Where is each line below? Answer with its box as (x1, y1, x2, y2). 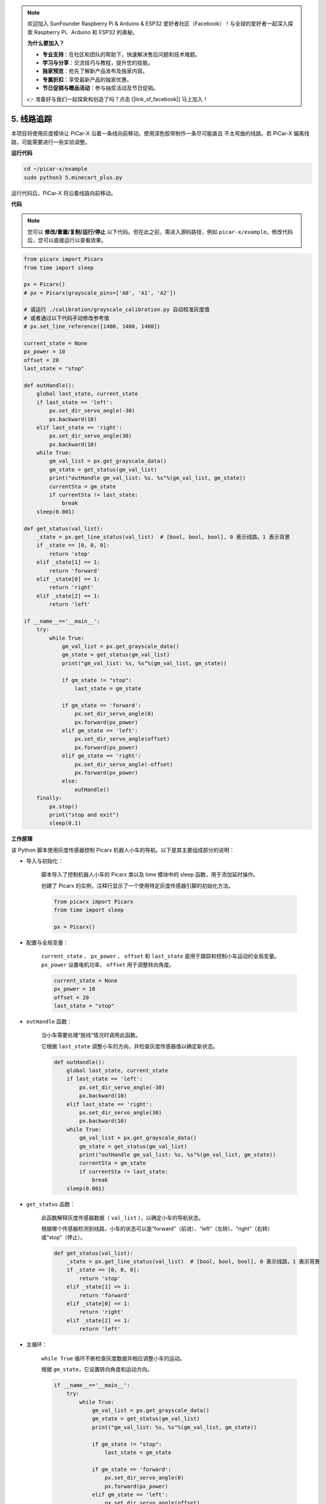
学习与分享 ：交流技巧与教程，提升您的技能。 (42, 59, 153, 66)
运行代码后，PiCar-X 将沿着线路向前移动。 (11, 190, 117, 197)
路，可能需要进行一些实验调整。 (11, 138, 90, 146)
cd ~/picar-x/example (23, 165, 88, 173)
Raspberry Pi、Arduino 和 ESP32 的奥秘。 (34, 28, 138, 35)
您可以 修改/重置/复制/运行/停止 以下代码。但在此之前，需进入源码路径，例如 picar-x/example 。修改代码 (27, 228, 293, 235)
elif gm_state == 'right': (61, 753, 141, 759)
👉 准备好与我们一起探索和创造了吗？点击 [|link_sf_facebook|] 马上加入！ (27, 95, 209, 102)
